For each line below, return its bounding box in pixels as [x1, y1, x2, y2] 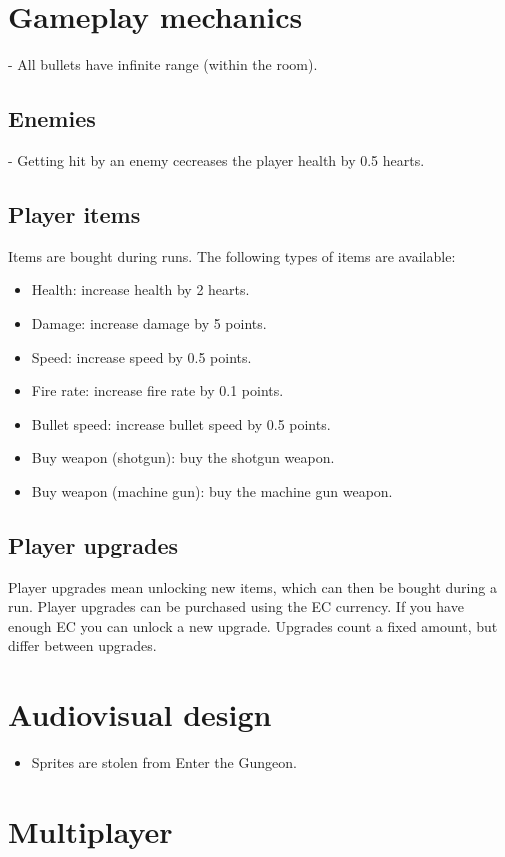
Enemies [8, 103, 96, 134]
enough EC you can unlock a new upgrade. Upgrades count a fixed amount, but [8, 615, 498, 636]
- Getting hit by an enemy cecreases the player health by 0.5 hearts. [8, 149, 425, 170]
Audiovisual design [8, 694, 272, 735]
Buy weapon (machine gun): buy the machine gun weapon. [31, 480, 393, 501]
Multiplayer [8, 810, 173, 851]
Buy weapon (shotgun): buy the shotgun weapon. [31, 447, 335, 468]
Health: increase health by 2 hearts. [31, 279, 250, 300]
